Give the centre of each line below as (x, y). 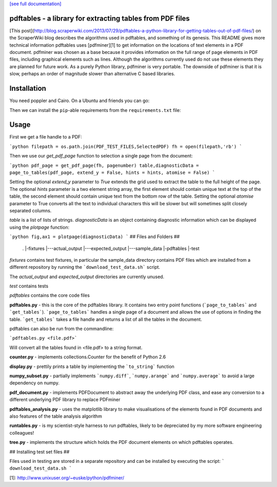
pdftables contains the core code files (50, 296)
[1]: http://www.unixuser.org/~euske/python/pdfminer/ (67, 478)
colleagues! (22, 433)
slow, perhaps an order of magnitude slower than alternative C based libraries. (92, 74)
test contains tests (29, 286)
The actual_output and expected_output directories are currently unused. (87, 277)
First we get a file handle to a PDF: (46, 137)
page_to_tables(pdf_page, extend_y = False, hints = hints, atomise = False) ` (112, 173)
